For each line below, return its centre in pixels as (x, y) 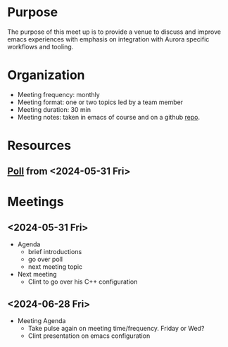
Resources (39, 146)
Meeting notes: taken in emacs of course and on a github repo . (109, 117)
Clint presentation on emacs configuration (89, 336)
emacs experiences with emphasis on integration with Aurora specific (108, 39)
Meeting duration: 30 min (54, 109)
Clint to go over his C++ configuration (83, 282)
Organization (46, 75)
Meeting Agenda (42, 321)
